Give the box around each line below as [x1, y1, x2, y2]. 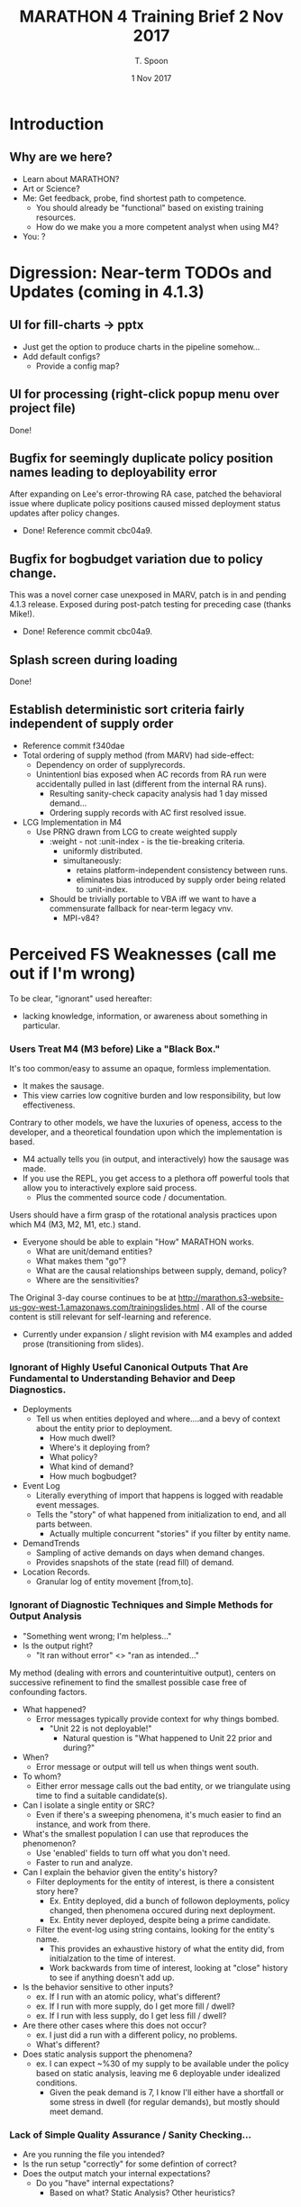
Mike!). [9, 608, 35, 619]
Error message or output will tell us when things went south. [35, 1761, 260, 1772]
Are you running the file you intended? [22, 2148, 165, 2159]
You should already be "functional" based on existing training [35, 202, 264, 213]
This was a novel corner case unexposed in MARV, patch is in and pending [9, 589, 287, 600]
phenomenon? [22, 1838, 77, 1848]
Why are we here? [9, 150, 113, 165]
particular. [22, 1020, 60, 1031]
